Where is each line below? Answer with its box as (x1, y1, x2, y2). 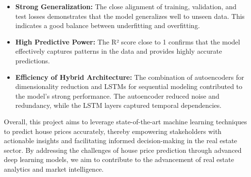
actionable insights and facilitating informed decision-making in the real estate (4, 135, 237, 146)
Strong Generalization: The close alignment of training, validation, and (15, 1, 237, 11)
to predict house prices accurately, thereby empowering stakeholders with (4, 126, 222, 136)
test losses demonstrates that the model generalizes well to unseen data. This (15, 11, 245, 21)
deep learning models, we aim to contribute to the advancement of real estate (4, 154, 234, 164)
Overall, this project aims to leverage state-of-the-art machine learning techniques (4, 116, 247, 126)
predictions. (15, 55, 50, 65)
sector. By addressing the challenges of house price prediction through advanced (4, 145, 242, 155)
